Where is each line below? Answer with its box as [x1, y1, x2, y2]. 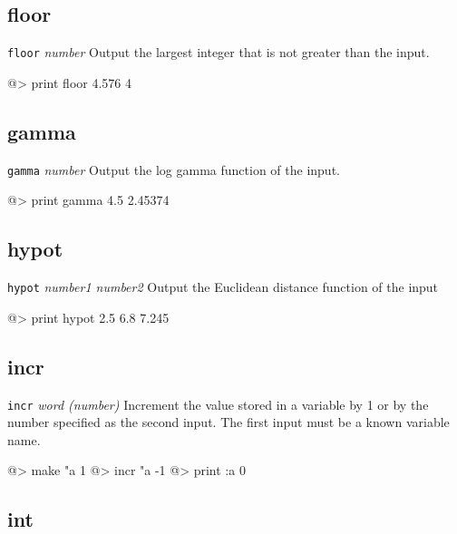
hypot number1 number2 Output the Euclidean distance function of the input [7, 277, 439, 296]
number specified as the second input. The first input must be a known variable [7, 413, 450, 432]
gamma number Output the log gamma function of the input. [7, 160, 340, 179]
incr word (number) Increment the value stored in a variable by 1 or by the [7, 394, 429, 413]
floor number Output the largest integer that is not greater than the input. [7, 43, 430, 62]
